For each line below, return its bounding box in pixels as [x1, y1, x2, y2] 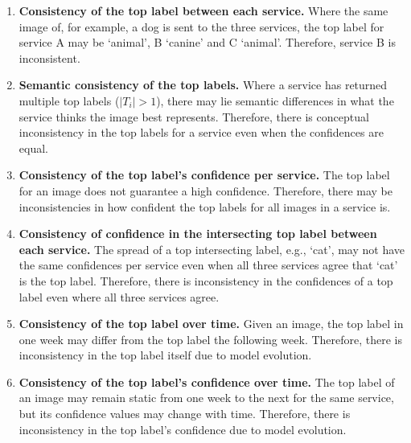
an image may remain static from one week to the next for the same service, [18, 389, 394, 406]
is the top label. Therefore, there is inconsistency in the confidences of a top [18, 272, 393, 289]
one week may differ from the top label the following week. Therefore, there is [18, 330, 403, 347]
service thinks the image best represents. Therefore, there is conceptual [18, 108, 369, 125]
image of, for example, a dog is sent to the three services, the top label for [18, 18, 384, 35]
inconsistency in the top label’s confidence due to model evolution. [18, 420, 347, 437]
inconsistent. [18, 49, 80, 66]
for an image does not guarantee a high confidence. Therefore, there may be [18, 182, 393, 199]
